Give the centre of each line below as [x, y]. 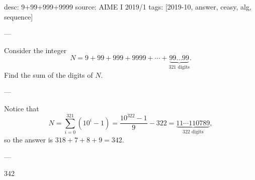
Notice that [22, 108]
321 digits [179, 67]
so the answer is [29, 139]
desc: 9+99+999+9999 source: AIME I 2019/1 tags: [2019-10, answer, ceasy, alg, [128, 7]
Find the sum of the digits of [49, 74]
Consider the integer [35, 50]
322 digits [193, 132]
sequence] [19, 16]
